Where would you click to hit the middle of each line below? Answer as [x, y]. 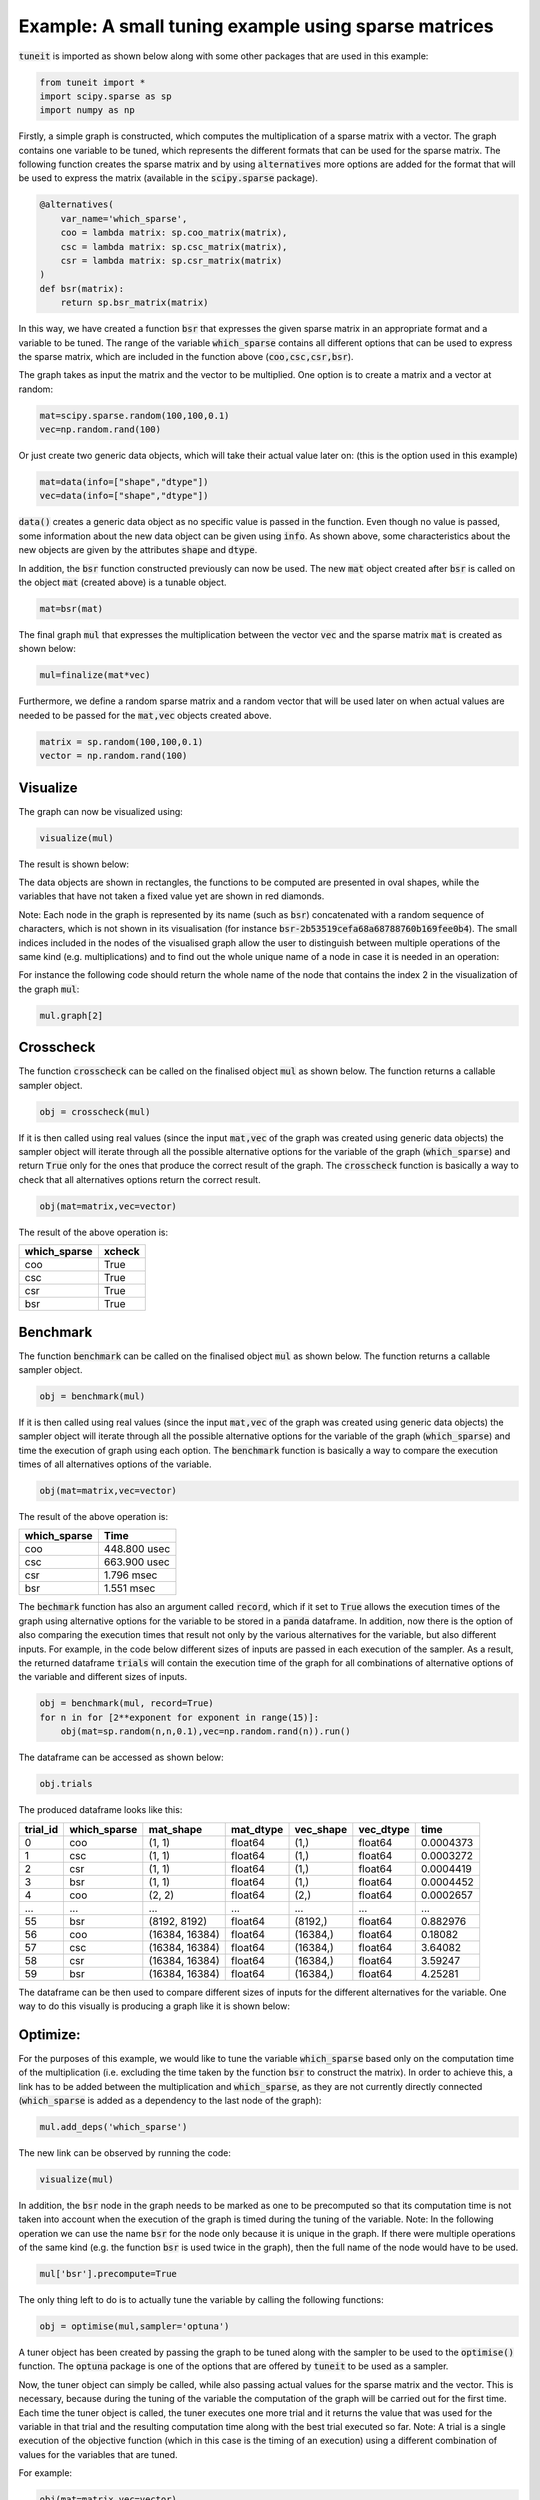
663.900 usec [136, 1562]
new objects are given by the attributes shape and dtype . [138, 550]
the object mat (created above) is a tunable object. [122, 582]
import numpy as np [87, 110]
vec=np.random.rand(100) [100, 429]
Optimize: [49, 2034]
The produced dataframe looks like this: [100, 1810]
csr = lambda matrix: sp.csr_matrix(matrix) [171, 261]
